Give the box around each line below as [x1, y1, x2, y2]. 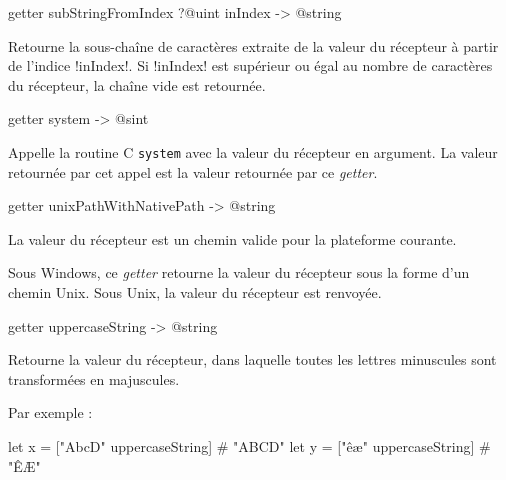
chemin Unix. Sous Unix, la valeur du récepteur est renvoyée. [8, 282, 382, 302]
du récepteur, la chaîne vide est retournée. [8, 74, 266, 95]
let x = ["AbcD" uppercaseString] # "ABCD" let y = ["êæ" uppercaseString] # [8, 435, 491, 456]
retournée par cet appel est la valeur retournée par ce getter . [8, 161, 378, 182]
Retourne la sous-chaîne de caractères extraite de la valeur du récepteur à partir [8, 35, 499, 56]
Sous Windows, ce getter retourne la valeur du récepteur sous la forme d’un [8, 262, 470, 283]
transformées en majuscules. [8, 368, 180, 389]
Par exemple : [8, 402, 93, 423]
